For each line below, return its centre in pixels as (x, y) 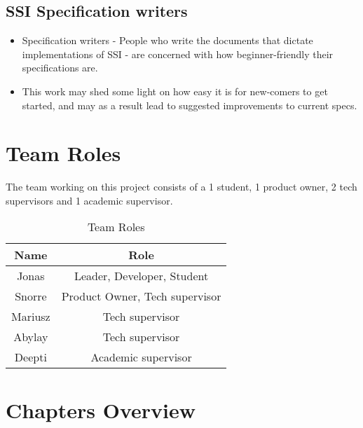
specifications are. (60, 68)
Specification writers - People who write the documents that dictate (167, 40)
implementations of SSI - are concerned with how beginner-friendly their (178, 54)
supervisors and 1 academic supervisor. (89, 200)
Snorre (31, 296)
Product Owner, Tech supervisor (141, 296)
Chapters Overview (101, 409)
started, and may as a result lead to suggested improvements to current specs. (190, 105)
